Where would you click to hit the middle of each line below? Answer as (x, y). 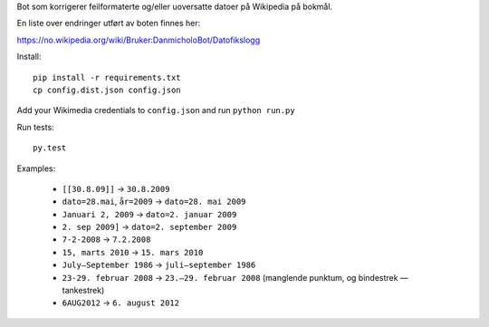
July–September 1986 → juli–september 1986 (159, 265)
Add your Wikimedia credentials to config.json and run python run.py (156, 111)
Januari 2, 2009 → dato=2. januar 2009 (149, 214)
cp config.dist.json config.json (107, 90)
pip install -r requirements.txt (107, 77)
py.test (50, 148)
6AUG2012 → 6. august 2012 (121, 303)
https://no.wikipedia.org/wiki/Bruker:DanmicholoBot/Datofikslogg (139, 40)
